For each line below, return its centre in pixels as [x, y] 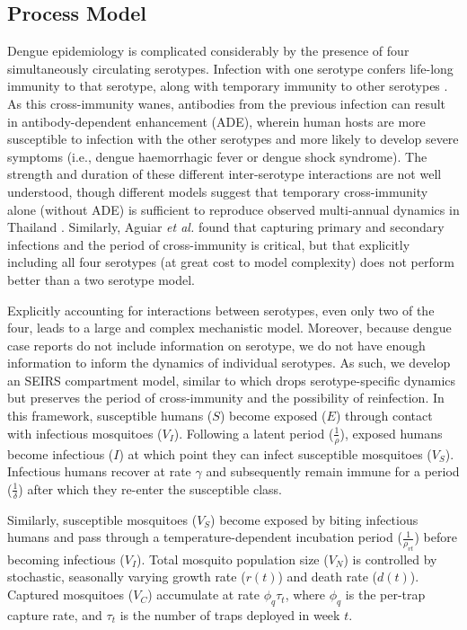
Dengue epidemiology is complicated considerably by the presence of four [208, 51]
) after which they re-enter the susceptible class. [150, 488]
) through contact [384, 416]
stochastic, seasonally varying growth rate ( [127, 577]
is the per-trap [385, 595]
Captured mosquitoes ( [70, 595]
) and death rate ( [327, 577]
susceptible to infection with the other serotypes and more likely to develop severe [233, 139]
